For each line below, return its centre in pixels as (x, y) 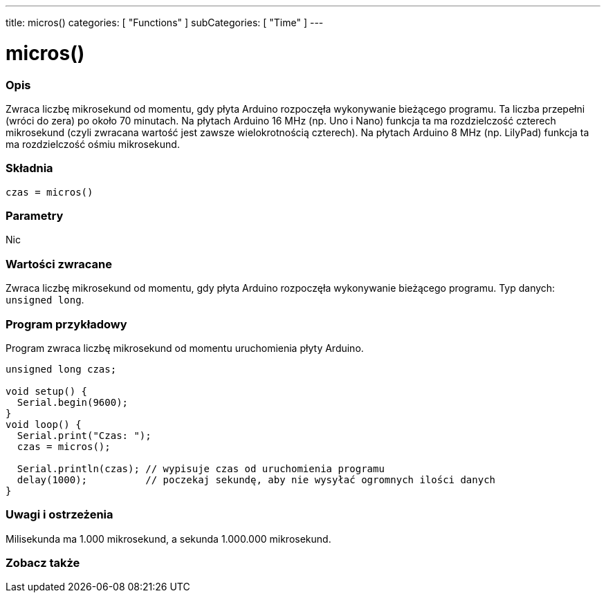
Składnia (29, 168)
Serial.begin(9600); (73, 402)
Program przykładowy (66, 324)
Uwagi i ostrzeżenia (59, 515)
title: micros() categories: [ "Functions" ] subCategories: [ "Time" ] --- (165, 22)
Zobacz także (43, 563)
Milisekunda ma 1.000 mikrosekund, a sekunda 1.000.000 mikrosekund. (168, 539)
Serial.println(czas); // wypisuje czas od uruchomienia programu (201, 468)
